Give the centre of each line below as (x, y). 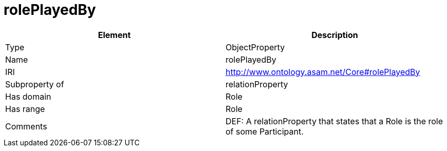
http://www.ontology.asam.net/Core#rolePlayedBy (323, 72)
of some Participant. (265, 131)
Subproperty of (35, 84)
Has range (25, 109)
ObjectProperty (255, 47)
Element (114, 35)
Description (335, 35)
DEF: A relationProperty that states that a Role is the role (334, 121)
